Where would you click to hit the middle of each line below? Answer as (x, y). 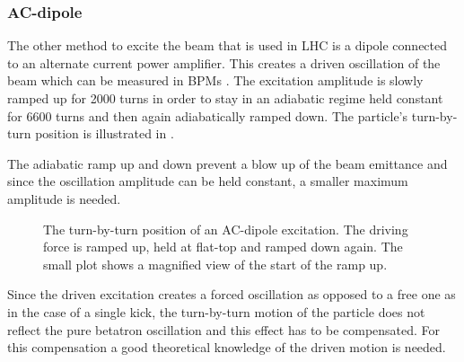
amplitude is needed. (64, 198)
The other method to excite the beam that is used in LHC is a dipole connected (228, 45)
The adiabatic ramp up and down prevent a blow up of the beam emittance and (228, 163)
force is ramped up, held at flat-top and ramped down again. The (223, 247)
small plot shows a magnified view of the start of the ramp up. (215, 264)
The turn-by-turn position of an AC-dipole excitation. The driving (226, 229)
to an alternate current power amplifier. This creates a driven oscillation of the (224, 62)
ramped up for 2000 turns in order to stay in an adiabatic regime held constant (225, 98)
